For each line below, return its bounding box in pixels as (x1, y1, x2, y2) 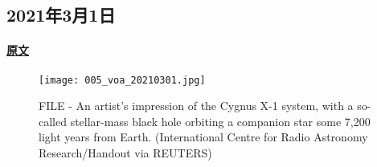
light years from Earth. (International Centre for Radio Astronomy (39, 128, 368, 145)
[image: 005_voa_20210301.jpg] (39, 74, 206, 86)
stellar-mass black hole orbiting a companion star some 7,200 (70, 112, 371, 129)
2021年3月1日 (6, 2, 116, 27)
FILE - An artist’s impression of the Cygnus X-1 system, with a (39, 97, 354, 114)
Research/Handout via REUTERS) (39, 145, 212, 161)
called (39, 112, 67, 129)
